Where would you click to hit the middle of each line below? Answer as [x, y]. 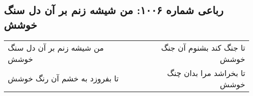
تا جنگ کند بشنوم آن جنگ [203, 47]
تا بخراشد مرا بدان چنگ [206, 73]
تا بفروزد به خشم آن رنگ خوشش [63, 78]
